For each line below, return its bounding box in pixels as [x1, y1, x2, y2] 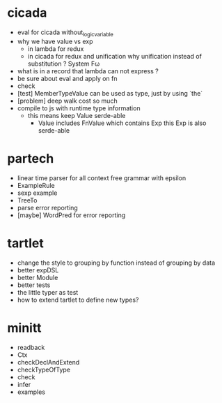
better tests [17, 281, 51, 289]
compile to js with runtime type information [17, 103, 141, 112]
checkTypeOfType [17, 365, 71, 374]
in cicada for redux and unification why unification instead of [27, 52, 202, 60]
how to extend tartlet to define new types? [17, 295, 139, 304]
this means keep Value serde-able [27, 111, 126, 119]
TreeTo [17, 196, 38, 204]
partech [7, 150, 54, 166]
